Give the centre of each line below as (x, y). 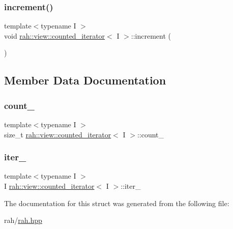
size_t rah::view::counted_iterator (58, 134)
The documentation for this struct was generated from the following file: (117, 203)
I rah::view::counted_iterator (49, 186)
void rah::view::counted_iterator (55, 35)
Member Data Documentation (85, 80)
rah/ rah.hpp (23, 220)
